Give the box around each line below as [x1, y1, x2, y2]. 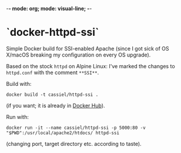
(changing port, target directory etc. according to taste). [6, 140, 142, 147]
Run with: [6, 113, 29, 120]
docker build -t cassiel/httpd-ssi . [6, 91, 99, 98]
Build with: [6, 80, 32, 87]
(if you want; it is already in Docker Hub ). [6, 102, 105, 109]
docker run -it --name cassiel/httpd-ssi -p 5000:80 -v [6, 125, 146, 131]
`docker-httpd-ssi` [6, 26, 99, 39]
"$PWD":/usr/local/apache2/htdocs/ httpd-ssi [6, 129, 119, 136]
